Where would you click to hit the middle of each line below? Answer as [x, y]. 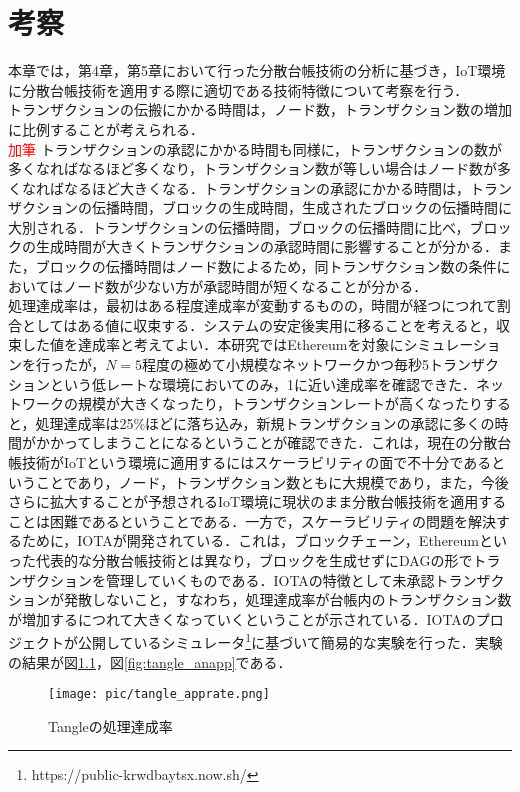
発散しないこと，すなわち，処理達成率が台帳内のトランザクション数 [287, 599]
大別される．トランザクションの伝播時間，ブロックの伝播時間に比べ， [239, 226]
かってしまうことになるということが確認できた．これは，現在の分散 [273, 442]
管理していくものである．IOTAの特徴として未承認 [270, 579]
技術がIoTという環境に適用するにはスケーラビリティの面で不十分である [256, 462]
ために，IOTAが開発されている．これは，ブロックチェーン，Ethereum [250, 540]
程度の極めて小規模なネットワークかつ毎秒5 [286, 364]
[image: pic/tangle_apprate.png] [159, 694]
